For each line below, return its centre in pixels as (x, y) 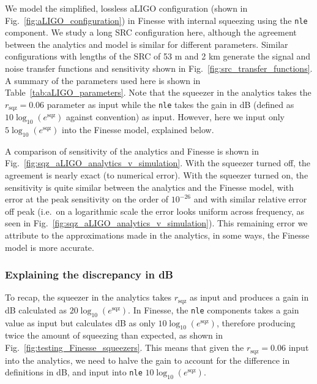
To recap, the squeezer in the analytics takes (88, 297)
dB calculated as (36, 309)
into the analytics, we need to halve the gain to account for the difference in (147, 360)
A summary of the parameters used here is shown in (103, 80)
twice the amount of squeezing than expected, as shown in (114, 335)
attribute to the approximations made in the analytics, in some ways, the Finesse (157, 235)
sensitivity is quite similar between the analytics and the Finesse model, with (150, 187)
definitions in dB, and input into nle (74, 372)
